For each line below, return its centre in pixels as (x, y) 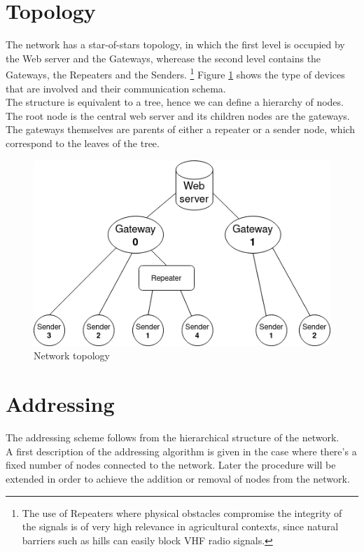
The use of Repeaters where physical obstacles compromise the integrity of (182, 512)
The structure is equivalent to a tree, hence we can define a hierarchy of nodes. (175, 102)
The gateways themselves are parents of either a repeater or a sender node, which (181, 129)
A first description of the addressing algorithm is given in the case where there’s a (181, 451)
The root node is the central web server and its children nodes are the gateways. (178, 115)
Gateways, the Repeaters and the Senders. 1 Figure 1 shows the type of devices (175, 73)
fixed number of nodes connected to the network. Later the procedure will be (171, 465)
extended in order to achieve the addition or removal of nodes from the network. (178, 478)
